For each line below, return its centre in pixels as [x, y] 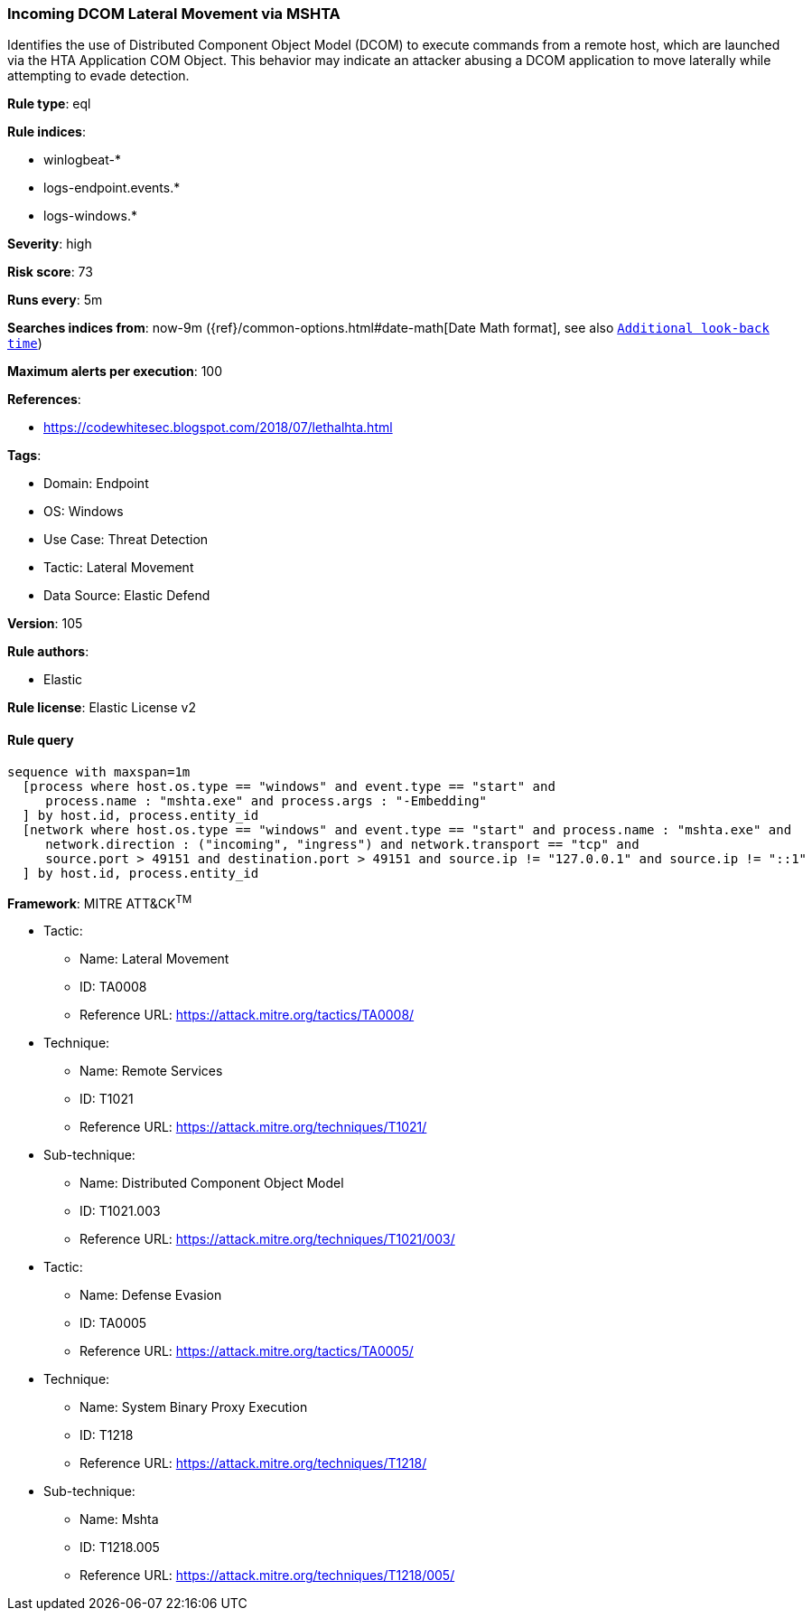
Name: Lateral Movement [154, 959]
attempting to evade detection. [98, 76]
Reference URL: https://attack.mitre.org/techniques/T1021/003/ [267, 1239]
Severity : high [50, 244]
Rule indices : [47, 132]
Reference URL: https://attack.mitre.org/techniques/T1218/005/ [267, 1576]
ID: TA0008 [113, 987]
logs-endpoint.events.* [112, 188]
